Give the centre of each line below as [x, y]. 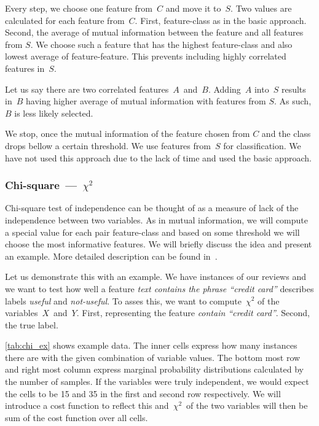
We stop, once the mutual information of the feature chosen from [128, 134]
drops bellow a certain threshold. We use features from [108, 145]
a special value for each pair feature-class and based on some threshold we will [152, 232]
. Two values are [261, 8]
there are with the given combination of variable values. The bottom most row [153, 357]
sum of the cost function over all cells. [77, 417]
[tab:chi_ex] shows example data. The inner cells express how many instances [151, 345]
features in [25, 68]
